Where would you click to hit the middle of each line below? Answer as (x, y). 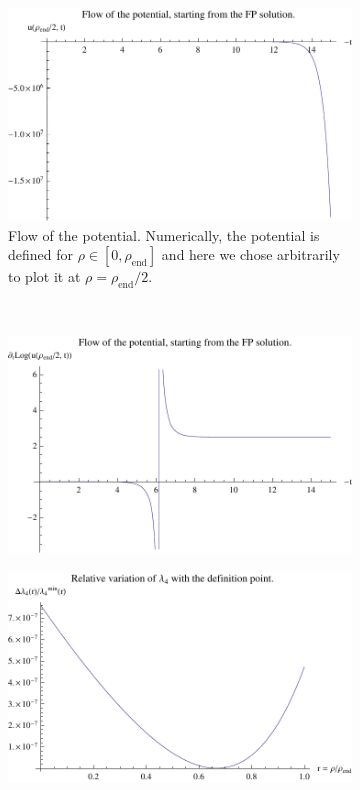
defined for (41, 254)
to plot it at (44, 276)
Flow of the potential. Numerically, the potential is (164, 234)
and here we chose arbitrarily (250, 254)
